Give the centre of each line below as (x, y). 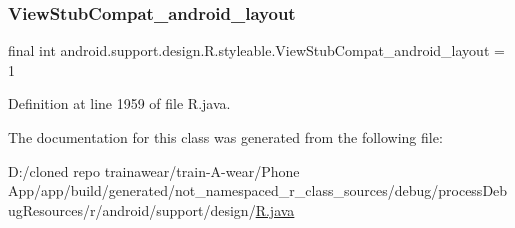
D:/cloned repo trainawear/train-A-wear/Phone (154, 170)
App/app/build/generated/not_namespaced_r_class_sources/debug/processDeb (258, 190)
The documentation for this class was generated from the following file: (225, 137)
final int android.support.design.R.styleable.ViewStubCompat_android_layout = (256, 50)
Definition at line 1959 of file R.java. (119, 103)
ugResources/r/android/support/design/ (132, 209)
